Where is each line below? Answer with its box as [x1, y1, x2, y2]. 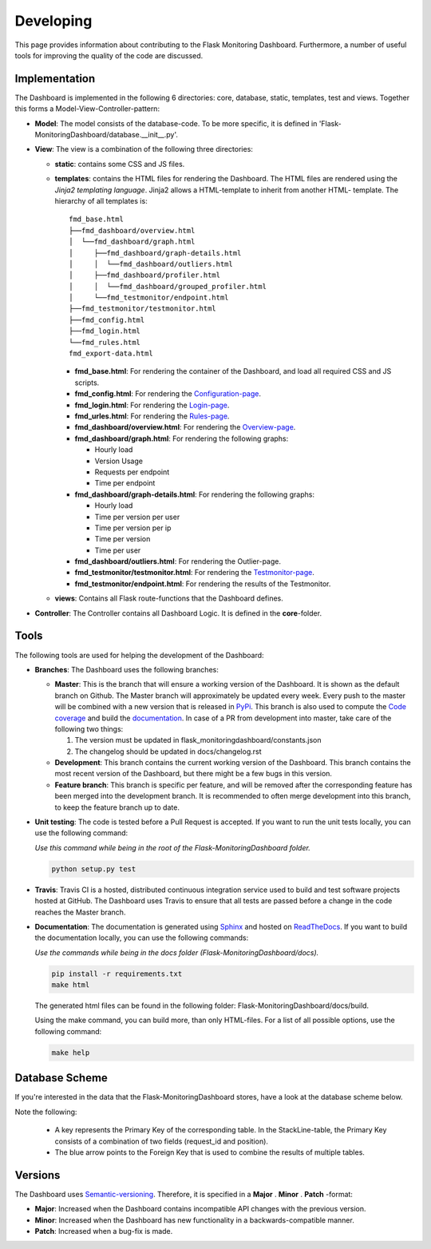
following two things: [54, 724, 124, 734]
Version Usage [94, 456, 144, 466]
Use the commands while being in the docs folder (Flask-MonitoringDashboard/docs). [34, 947, 319, 958]
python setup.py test [51, 864, 136, 874]
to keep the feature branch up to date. [54, 803, 180, 812]
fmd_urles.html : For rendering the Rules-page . [74, 411, 230, 421]
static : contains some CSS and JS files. [54, 159, 185, 169]
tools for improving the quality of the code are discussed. [14, 50, 204, 60]
